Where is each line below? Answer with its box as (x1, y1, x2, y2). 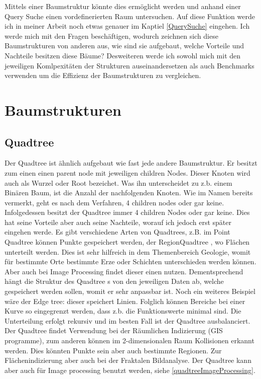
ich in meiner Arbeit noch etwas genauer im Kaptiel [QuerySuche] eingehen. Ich (5, 21, 250, 31)
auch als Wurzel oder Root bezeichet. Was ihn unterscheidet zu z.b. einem (5, 177, 232, 188)
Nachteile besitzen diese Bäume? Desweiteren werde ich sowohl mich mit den (5, 50, 241, 60)
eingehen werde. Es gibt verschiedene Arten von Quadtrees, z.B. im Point (5, 226, 230, 237)
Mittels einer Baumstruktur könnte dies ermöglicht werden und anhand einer (5, 1, 241, 11)
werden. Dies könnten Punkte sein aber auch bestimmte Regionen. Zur (5, 345, 222, 355)
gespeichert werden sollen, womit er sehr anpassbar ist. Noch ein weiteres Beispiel (5, 286, 255, 296)
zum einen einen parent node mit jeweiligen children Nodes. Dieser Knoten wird (5, 167, 250, 178)
